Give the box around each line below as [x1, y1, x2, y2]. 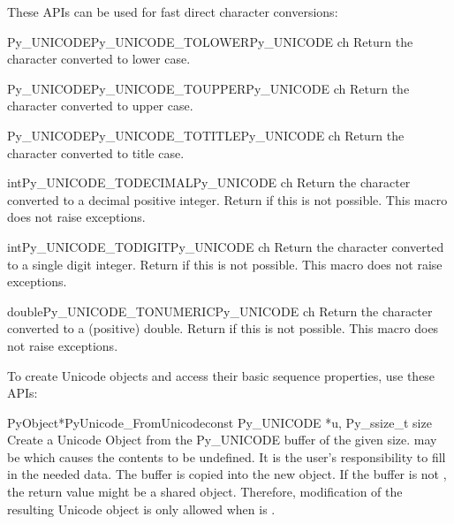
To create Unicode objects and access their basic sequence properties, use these [7, 366, 435, 384]
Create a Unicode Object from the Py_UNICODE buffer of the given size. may [7, 430, 437, 449]
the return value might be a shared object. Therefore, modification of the [7, 482, 403, 501]
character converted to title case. [7, 143, 185, 162]
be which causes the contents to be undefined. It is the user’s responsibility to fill [7, 447, 446, 466]
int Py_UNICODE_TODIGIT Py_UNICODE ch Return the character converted [7, 237, 444, 255]
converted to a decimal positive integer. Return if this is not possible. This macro [7, 190, 448, 209]
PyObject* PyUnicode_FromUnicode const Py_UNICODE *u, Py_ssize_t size [7, 413, 432, 431]
